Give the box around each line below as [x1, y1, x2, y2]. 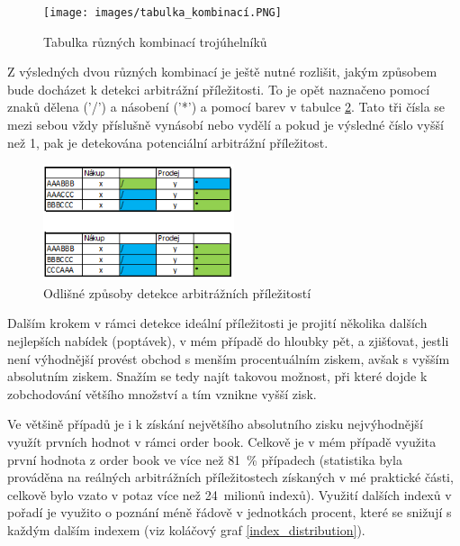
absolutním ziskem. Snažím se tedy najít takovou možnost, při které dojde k [7, 367, 428, 386]
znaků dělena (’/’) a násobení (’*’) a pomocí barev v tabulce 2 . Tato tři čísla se [7, 97, 446, 116]
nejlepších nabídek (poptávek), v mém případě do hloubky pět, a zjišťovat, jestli [7, 332, 449, 350]
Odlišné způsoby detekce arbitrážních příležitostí [43, 283, 311, 302]
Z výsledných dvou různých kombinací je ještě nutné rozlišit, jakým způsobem [7, 62, 437, 81]
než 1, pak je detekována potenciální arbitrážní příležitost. [7, 132, 329, 151]
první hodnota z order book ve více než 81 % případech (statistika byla [7, 450, 402, 469]
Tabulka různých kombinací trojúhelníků [43, 32, 267, 50]
